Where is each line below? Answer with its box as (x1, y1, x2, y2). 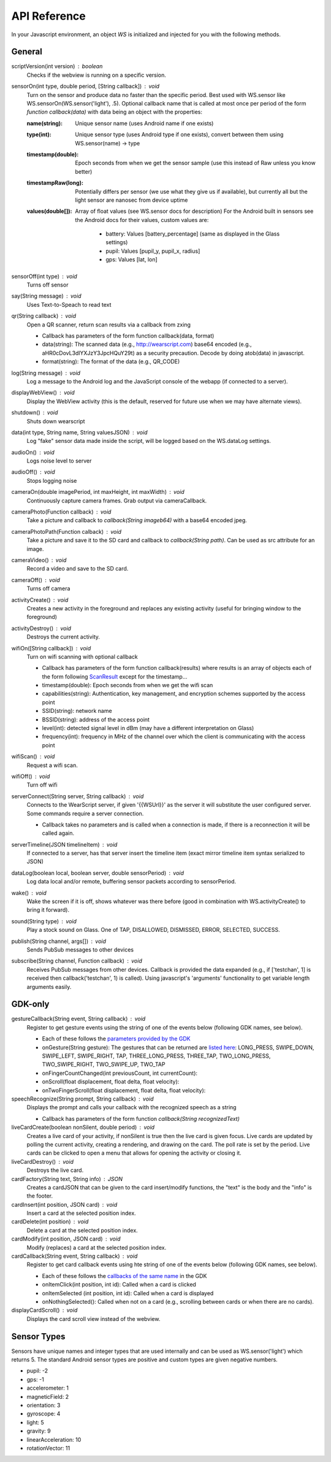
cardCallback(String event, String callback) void (11, 1252, 138, 1260)
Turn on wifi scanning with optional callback (26, 653, 138, 660)
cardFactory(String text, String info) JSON (11, 1175, 123, 1182)
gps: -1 (26, 1375, 44, 1383)
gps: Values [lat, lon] (105, 256, 158, 263)
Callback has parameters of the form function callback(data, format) (42, 332, 215, 339)
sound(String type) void (11, 917, 77, 925)
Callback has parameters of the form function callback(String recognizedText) (42, 1115, 240, 1122)
